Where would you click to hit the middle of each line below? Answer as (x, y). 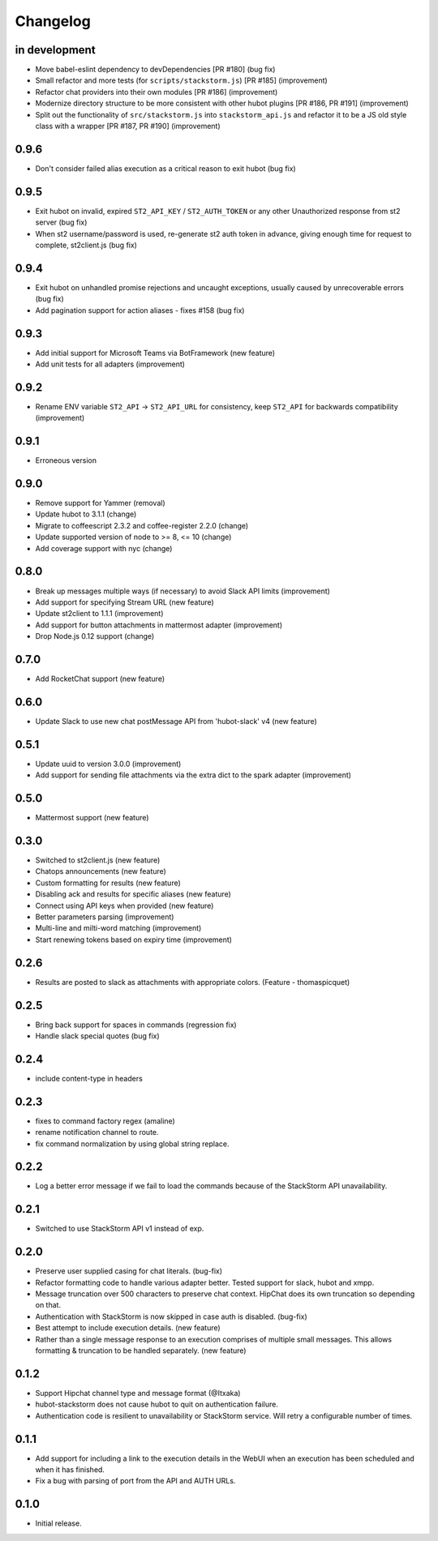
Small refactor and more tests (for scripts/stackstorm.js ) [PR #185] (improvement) (181, 80)
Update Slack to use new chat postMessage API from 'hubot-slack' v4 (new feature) (176, 721)
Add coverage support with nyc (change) (104, 548)
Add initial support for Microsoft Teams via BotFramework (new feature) (155, 353)
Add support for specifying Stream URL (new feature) (125, 602)
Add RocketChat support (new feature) (100, 679)
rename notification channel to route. (97, 1132)
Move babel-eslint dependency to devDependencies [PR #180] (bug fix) (155, 70)
